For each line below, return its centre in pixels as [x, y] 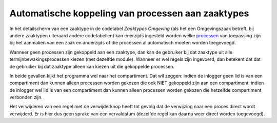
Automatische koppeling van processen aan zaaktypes [129, 13]
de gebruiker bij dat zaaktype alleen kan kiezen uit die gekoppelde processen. [92, 66]
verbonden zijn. [26, 97]
